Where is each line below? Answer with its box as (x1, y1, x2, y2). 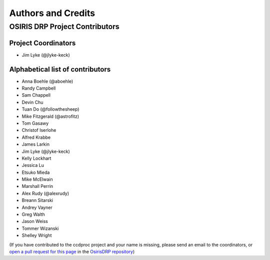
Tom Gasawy (21, 120, 49, 126)
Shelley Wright (21, 232, 52, 238)
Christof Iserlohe (21, 127, 56, 133)
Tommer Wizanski (21, 225, 59, 231)
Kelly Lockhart (21, 155, 51, 161)
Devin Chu (21, 99, 43, 105)
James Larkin (21, 141, 50, 147)
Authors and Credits (9, 8, 95, 19)
